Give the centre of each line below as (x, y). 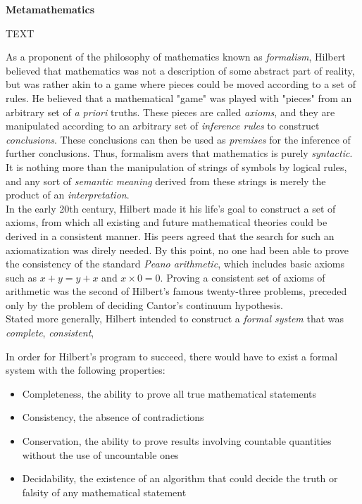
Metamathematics (50, 9)
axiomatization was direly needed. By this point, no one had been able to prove (177, 250)
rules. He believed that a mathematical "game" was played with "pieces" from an (179, 97)
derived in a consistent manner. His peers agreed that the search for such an (170, 235)
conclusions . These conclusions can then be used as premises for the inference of (178, 139)
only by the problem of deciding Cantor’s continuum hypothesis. (144, 304)
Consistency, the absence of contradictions (113, 417)
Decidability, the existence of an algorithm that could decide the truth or (180, 478)
